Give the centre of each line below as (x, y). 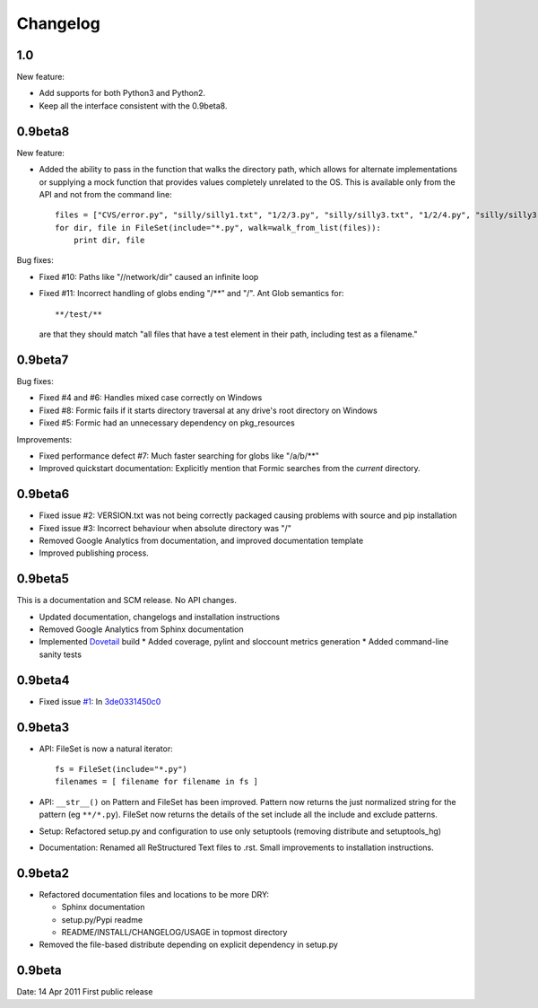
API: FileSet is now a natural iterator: (106, 749)
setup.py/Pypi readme (102, 919)
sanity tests (61, 654)
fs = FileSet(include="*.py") (121, 769)
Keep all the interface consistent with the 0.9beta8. (133, 105)
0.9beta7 (43, 359)
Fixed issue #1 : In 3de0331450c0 (100, 701)
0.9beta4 (43, 680)
